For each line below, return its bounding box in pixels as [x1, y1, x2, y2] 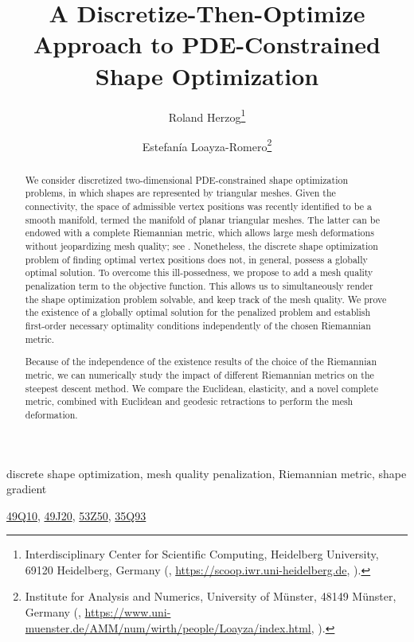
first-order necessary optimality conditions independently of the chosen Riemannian [25, 319, 371, 333]
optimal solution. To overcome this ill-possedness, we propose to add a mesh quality [25, 266, 373, 279]
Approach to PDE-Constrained [33, 28, 381, 60]
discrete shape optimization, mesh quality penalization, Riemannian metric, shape [6, 465, 407, 481]
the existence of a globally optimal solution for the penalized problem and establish [25, 305, 371, 319]
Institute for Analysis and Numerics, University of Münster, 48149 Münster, [25, 588, 396, 605]
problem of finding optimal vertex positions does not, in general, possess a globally [25, 252, 368, 266]
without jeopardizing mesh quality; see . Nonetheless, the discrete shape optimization [25, 239, 378, 253]
